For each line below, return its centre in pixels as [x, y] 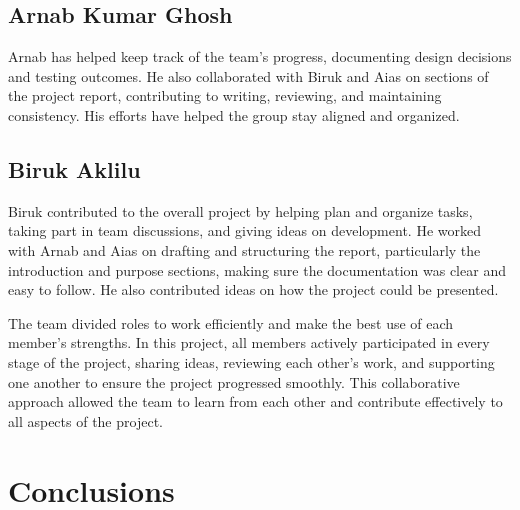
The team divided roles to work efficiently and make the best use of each [231, 322]
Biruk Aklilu [74, 168]
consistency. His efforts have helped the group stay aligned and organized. [234, 114]
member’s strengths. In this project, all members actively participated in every [249, 342]
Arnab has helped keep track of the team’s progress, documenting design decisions [260, 56]
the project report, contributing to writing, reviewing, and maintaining [225, 95]
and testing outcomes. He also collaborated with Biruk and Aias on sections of [248, 75]
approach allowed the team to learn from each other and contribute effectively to [255, 401]
